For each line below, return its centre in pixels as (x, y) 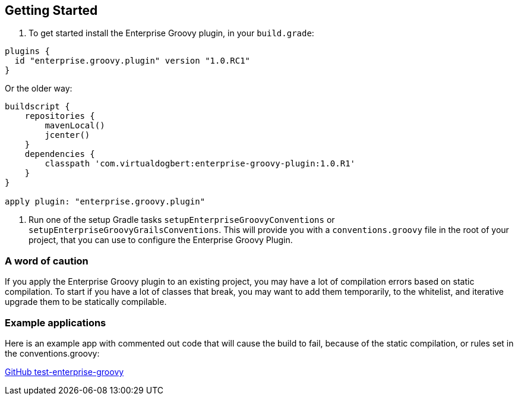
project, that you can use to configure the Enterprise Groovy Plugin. (161, 240)
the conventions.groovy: (52, 353)
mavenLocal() (75, 126)
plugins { (27, 51)
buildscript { (37, 107)
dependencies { (60, 154)
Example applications (56, 322)
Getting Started (51, 10)
